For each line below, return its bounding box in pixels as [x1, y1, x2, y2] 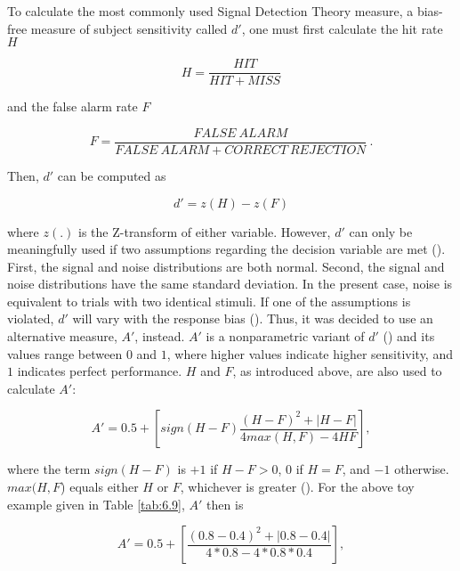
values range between [7, 344, 123, 363]
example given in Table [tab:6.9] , [7, 494, 185, 513]
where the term [7, 460, 91, 478]
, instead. [134, 327, 185, 346]
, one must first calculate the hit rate [241, 19, 443, 37]
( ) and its [383, 327, 435, 346]
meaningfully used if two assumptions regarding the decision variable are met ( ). [7, 240, 446, 258]
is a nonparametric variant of [206, 327, 365, 346]
